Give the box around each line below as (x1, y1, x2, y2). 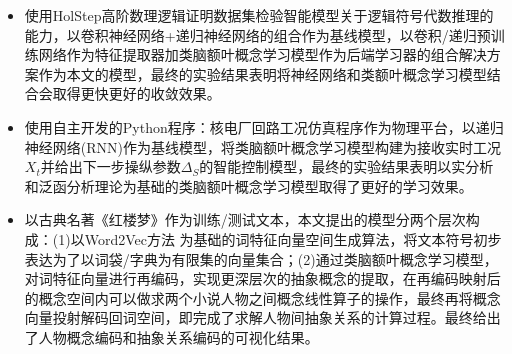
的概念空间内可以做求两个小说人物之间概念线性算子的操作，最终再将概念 (24, 287, 501, 308)
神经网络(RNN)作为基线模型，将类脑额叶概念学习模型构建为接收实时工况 (24, 136, 501, 157)
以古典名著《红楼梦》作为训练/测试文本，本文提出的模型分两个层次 (24, 209, 466, 230)
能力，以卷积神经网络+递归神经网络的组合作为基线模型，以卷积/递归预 (24, 24, 491, 45)
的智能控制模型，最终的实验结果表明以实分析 (199, 156, 494, 177)
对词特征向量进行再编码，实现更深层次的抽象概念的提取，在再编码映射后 (24, 268, 501, 289)
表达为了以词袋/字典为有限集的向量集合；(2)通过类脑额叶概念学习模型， (24, 248, 498, 269)
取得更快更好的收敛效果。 (52, 83, 221, 104)
